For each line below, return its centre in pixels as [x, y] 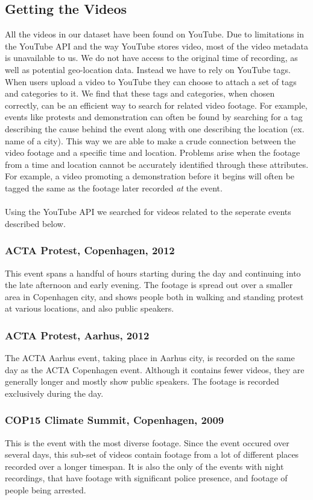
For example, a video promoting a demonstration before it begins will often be [150, 176]
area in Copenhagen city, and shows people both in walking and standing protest [154, 296]
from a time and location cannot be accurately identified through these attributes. [157, 164]
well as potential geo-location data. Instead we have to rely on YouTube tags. [148, 69]
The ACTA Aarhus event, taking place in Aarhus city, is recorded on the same [150, 358]
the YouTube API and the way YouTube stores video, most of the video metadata [156, 46]
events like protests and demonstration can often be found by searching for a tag [154, 117]
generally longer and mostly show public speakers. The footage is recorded [142, 381]
